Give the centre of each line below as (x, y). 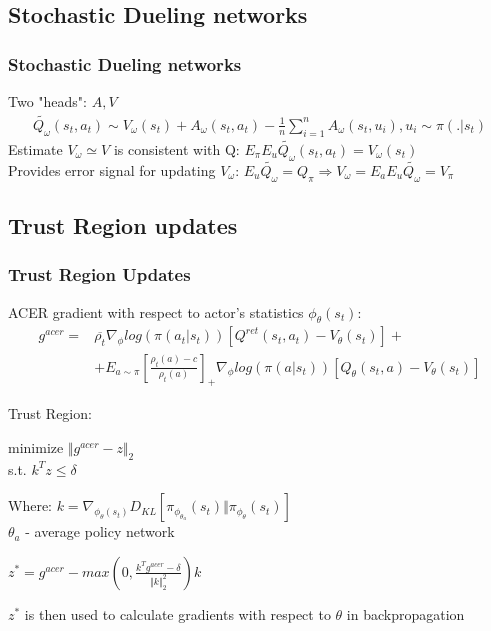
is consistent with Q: (176, 148)
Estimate (35, 148)
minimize (36, 446)
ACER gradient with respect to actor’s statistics (156, 311)
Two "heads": (47, 101)
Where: (30, 505)
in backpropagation (405, 613)
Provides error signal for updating (112, 169)
